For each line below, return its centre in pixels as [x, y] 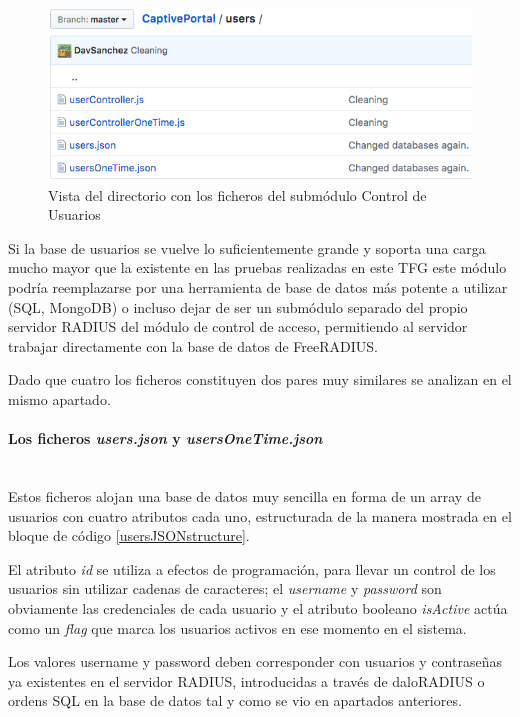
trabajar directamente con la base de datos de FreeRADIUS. [193, 345]
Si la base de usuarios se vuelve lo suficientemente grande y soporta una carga [247, 247]
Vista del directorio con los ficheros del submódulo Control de [237, 194]
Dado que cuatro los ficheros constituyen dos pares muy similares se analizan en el [260, 379]
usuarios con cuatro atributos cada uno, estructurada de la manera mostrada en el [260, 515]
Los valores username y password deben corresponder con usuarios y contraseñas [255, 661]
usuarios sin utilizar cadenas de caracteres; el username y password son [225, 588]
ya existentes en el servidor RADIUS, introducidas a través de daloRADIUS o [246, 680]
